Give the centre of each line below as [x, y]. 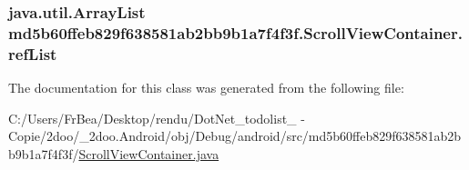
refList [33, 53]
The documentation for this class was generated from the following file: [206, 88]
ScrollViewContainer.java [149, 153]
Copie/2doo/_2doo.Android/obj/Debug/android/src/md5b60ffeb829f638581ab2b [235, 136]
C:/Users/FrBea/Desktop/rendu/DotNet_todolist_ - [157, 118]
